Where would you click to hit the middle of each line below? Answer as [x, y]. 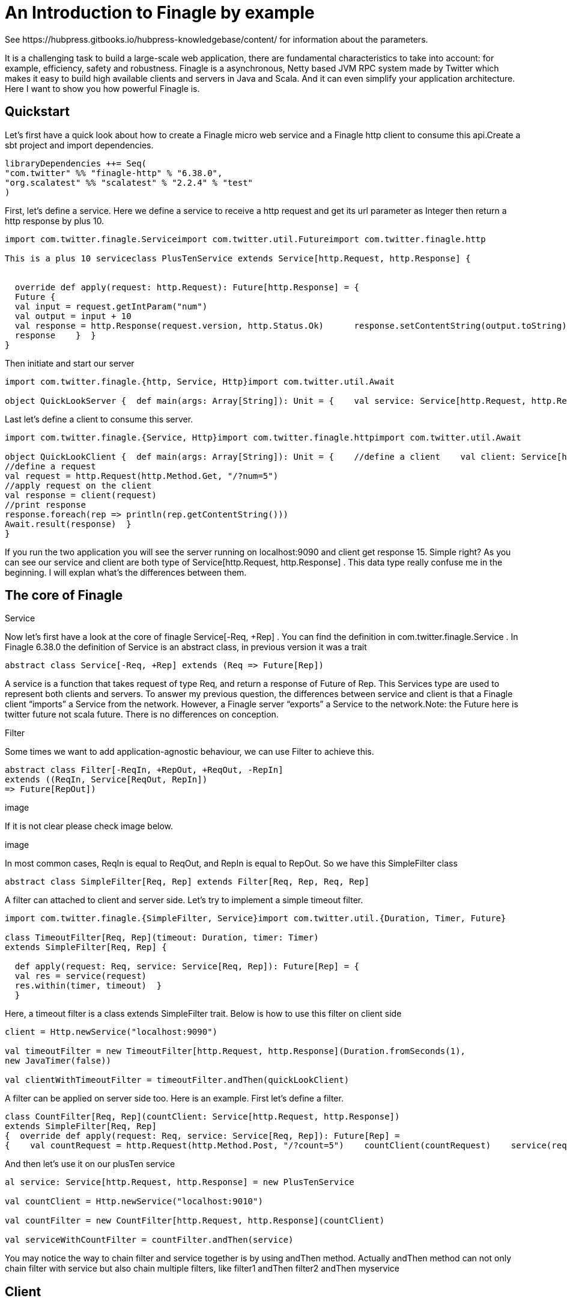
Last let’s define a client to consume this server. [99, 419]
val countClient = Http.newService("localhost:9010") [134, 1202]
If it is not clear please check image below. [89, 826]
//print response [45, 504]
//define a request [50, 466]
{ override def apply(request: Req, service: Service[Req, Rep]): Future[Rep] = [202, 1136]
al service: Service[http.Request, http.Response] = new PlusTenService [180, 1182]
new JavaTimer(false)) [58, 1061]
